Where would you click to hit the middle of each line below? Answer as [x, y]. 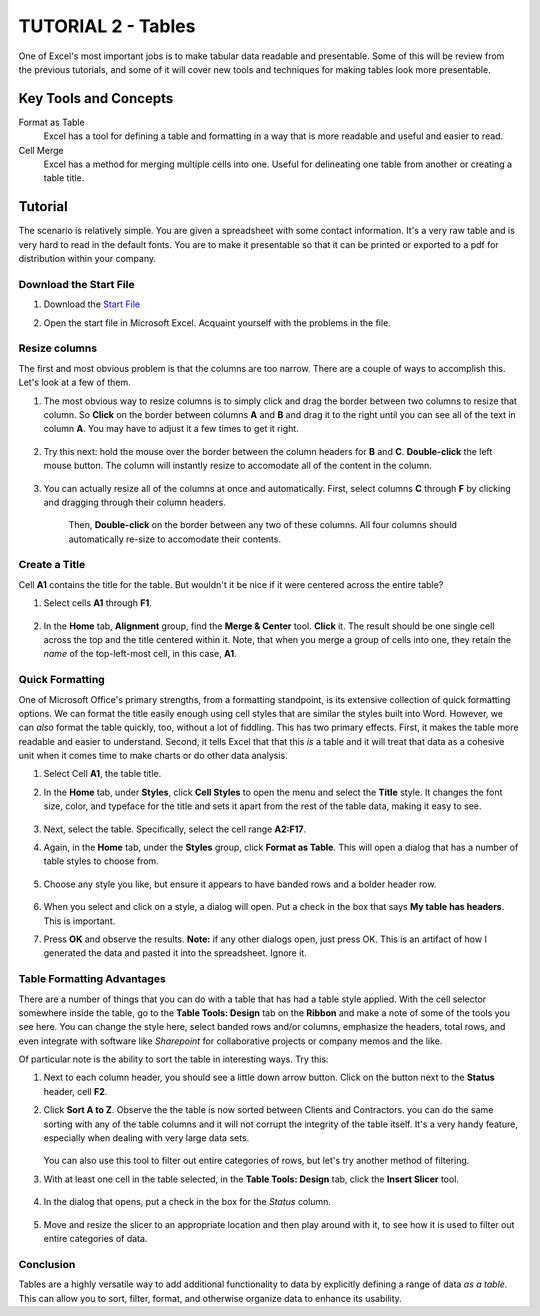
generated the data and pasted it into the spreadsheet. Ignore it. [175, 953]
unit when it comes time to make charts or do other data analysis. [153, 756]
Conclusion [47, 1264]
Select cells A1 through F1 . [97, 603]
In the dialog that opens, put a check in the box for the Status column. [187, 1202]
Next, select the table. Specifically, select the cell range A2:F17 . [175, 829]
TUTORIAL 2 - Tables [107, 26]
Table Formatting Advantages [92, 979]
